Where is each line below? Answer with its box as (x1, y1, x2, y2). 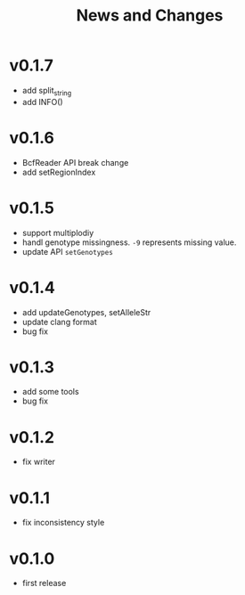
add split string (21, 85, 72, 98)
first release (21, 578, 67, 589)
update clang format (21, 316, 98, 327)
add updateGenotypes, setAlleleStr (21, 306, 151, 317)
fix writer (21, 456, 56, 468)
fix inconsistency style (21, 518, 105, 528)
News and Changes (76, 5, 224, 26)
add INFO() (21, 96, 64, 107)
